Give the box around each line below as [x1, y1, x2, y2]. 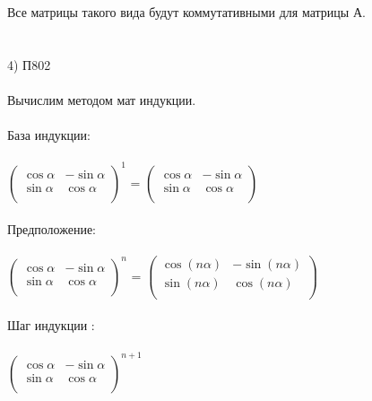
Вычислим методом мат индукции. [7, 90, 196, 109]
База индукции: [7, 125, 91, 144]
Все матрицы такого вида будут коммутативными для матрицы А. [7, 2, 366, 21]
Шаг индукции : [7, 316, 95, 335]
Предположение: [7, 220, 97, 239]
